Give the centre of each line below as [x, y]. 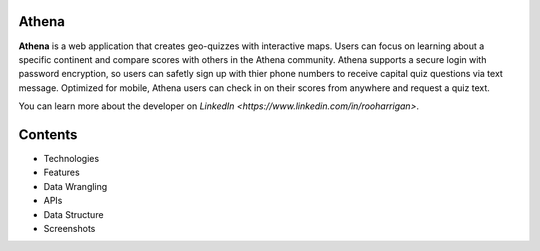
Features [61, 172]
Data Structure [73, 214]
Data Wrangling [75, 186]
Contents [48, 134]
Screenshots [69, 228]
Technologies [71, 158]
